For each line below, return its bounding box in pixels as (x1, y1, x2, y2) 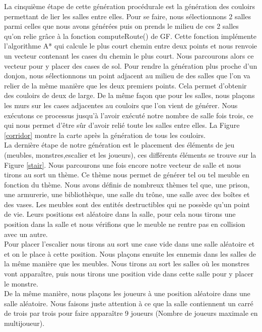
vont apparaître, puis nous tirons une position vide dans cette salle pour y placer (4, 268, 253, 279)
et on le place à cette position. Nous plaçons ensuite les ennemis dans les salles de (4, 248, 256, 259)
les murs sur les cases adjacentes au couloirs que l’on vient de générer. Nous (4, 100, 238, 110)
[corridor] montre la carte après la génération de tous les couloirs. (4, 129, 206, 140)
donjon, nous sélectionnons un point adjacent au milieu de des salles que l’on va (4, 70, 250, 81)
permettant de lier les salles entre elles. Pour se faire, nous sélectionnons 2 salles (4, 11, 251, 21)
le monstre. (4, 278, 38, 289)
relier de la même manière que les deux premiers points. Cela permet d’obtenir (4, 80, 247, 90)
